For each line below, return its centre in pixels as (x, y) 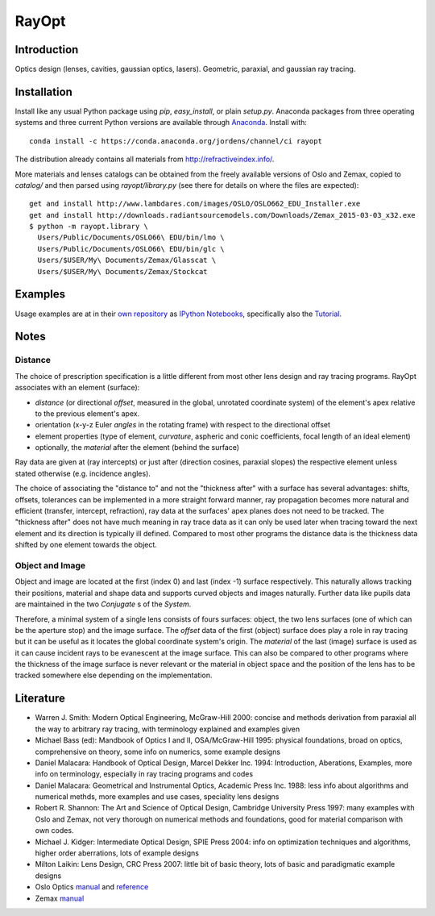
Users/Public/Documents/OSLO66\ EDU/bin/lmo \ (131, 237)
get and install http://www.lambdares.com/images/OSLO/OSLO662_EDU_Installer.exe (195, 204)
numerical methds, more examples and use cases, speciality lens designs (157, 797)
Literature (40, 699)
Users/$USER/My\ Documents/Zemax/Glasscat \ (127, 260)
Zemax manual (60, 898)
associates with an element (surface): (77, 388)
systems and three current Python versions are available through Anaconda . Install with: (161, 123)
